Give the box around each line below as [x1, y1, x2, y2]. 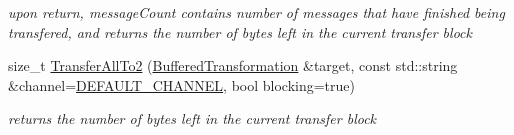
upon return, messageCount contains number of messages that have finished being [8, 2, 505, 22]
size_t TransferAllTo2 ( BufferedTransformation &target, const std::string [8, 55, 458, 76]
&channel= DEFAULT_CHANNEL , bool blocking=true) [8, 74, 356, 95]
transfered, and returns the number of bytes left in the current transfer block [8, 21, 472, 42]
